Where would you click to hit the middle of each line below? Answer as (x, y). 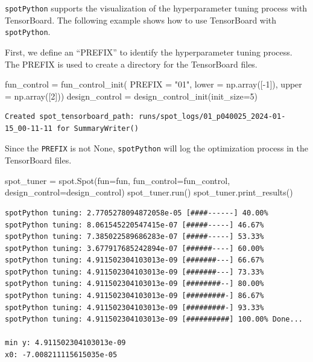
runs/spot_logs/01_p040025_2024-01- (212, 117)
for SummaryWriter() (97, 128)
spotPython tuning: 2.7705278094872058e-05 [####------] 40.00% (137, 213)
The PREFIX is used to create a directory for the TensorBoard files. (131, 64)
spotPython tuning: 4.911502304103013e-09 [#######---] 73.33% (134, 272)
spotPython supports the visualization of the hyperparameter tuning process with (156, 8)
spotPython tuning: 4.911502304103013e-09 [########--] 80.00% (134, 284)
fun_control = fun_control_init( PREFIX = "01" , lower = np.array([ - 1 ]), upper (153, 84)
